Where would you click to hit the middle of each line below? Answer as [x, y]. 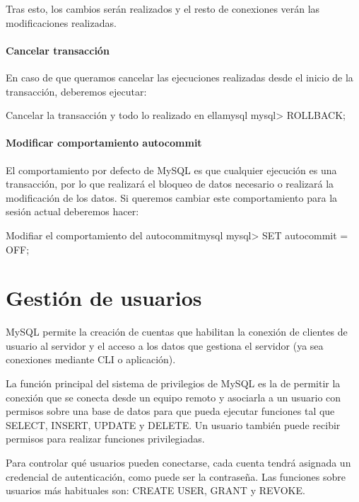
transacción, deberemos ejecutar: [76, 91]
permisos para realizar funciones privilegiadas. [105, 439]
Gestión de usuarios [104, 298]
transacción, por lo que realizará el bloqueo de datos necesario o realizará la [170, 184]
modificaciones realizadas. [61, 22]
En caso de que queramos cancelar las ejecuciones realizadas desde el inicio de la [179, 77]
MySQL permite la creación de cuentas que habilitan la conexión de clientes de [177, 332]
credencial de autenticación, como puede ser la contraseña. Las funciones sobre [176, 476]
